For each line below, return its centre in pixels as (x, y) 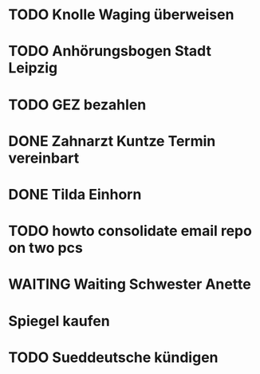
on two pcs (46, 248)
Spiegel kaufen (59, 321)
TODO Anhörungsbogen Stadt (110, 51)
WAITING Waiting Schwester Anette (130, 284)
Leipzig (33, 68)
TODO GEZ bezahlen (77, 104)
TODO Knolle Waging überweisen (121, 15)
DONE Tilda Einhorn (75, 194)
